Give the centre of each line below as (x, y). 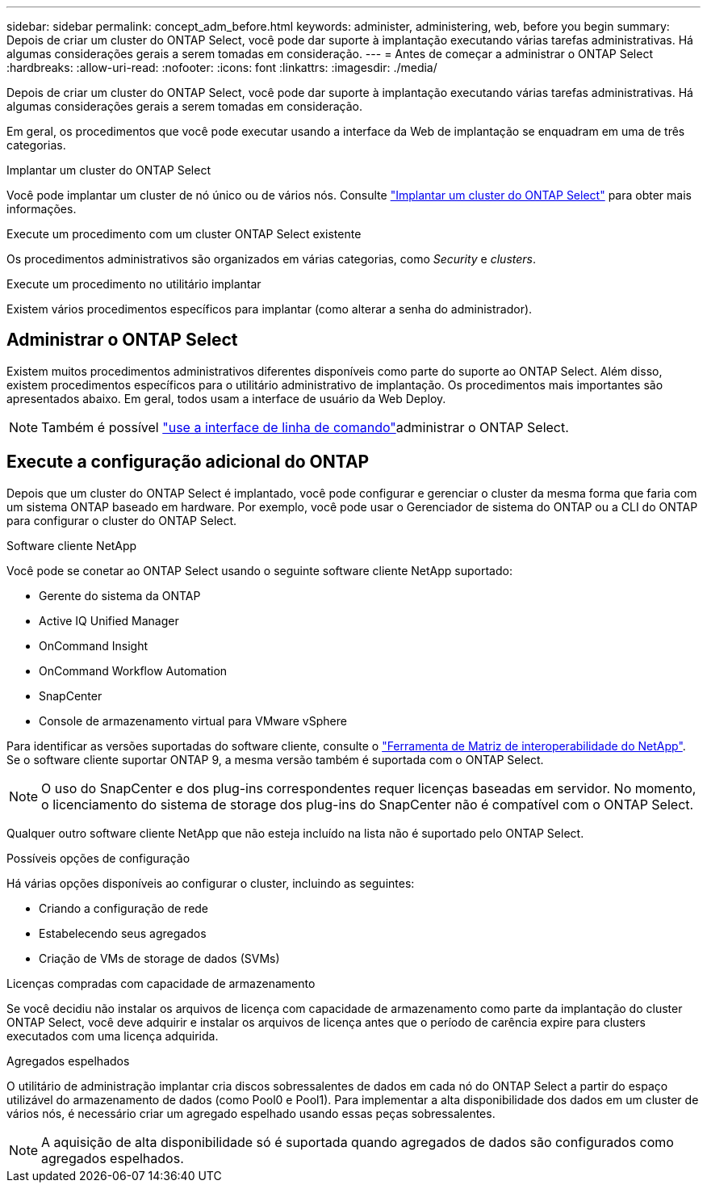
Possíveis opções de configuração (98, 858)
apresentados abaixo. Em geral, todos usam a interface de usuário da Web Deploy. (226, 398)
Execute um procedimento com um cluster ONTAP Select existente (184, 234)
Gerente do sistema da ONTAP (120, 595)
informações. (42, 209)
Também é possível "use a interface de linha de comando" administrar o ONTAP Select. (305, 427)
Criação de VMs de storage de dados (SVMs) (159, 958)
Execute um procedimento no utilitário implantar (134, 284)
